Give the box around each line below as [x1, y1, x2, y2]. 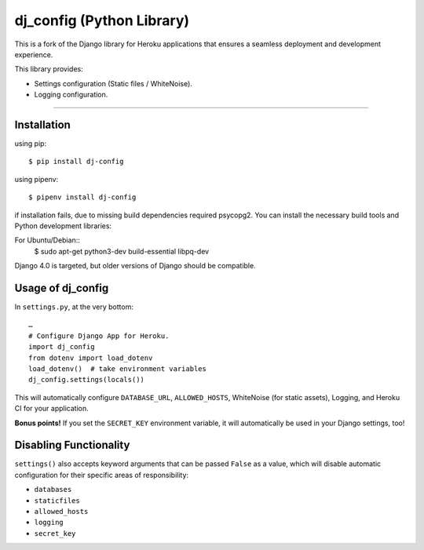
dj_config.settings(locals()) [28, 375, 145, 384]
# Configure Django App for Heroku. [28, 331, 170, 341]
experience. [14, 49, 53, 59]
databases [34, 485, 72, 494]
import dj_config [28, 342, 95, 351]
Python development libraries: [14, 220, 112, 231]
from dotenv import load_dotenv [28, 353, 153, 362]
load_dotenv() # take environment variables [28, 365, 207, 373]
